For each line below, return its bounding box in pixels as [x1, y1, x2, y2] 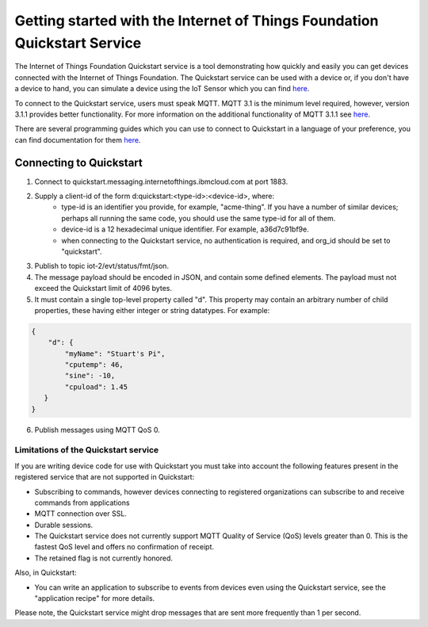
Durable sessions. [34, 520, 94, 530]
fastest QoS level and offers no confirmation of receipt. [34, 542, 214, 552]
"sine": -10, [64, 371, 116, 380]
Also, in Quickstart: [14, 568, 77, 578]
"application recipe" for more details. [34, 594, 155, 603]
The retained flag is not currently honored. [34, 553, 174, 563]
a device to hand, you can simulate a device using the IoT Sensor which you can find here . [14, 84, 310, 94]
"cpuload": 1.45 [64, 382, 128, 392]
